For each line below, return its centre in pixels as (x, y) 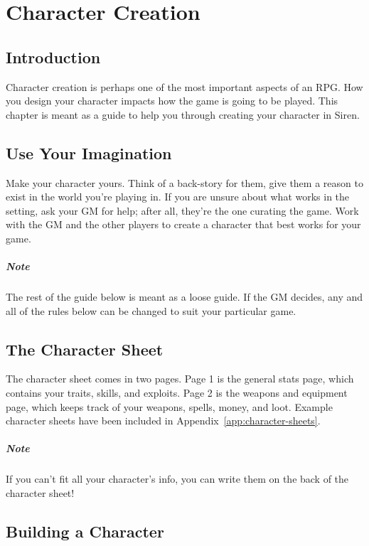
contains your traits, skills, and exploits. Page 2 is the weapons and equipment (177, 393)
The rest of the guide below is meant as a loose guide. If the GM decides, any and (184, 297)
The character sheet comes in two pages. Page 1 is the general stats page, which (180, 379)
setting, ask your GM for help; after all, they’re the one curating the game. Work (182, 210)
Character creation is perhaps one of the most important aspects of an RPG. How (184, 86)
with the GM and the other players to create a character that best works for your (183, 224)
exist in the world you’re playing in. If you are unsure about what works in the (178, 197)
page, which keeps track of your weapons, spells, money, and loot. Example (169, 406)
